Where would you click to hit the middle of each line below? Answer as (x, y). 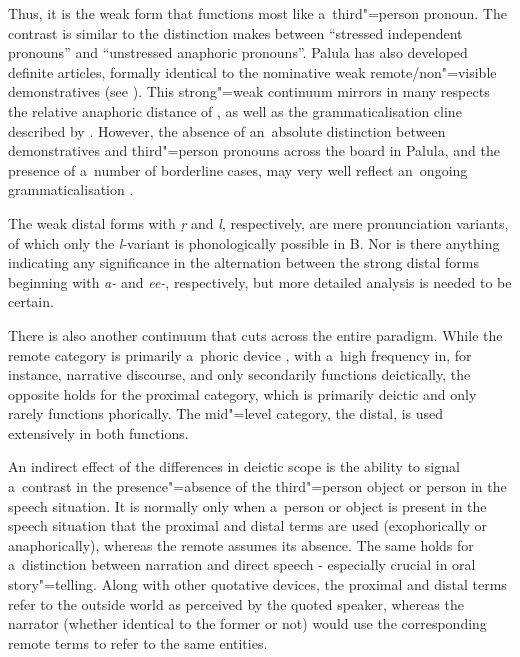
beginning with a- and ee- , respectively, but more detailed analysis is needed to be (260, 281)
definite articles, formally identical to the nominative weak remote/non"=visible (252, 71)
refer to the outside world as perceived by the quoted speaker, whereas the (236, 603)
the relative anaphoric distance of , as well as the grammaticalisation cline (235, 110)
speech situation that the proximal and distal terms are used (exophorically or (247, 525)
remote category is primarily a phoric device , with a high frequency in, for (240, 354)
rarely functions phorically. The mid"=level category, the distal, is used (226, 413)
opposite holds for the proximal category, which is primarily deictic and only (242, 393)
